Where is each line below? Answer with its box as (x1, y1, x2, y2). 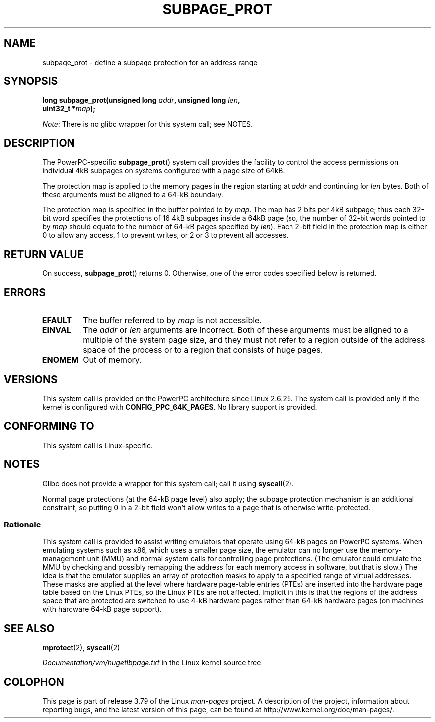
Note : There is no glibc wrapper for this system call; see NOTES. (42, 120, 253, 129)
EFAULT (42, 315, 72, 325)
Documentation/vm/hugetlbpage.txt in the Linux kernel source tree (42, 658, 261, 667)
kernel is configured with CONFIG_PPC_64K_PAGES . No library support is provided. (42, 402, 317, 411)
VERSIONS (4, 373, 58, 386)
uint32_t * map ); (42, 104, 96, 113)
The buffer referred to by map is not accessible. (83, 315, 262, 325)
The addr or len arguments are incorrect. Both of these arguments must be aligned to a (83, 325, 408, 335)
